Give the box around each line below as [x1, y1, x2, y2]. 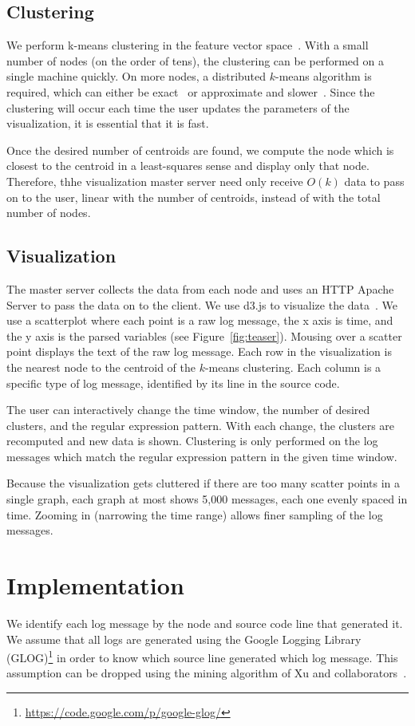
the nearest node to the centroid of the [6, 358, 196, 375]
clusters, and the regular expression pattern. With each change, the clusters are [6, 416, 395, 433]
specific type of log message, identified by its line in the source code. [6, 374, 340, 391]
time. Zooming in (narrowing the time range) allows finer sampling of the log [6, 506, 383, 523]
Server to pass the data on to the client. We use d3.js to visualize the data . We [6, 296, 398, 313]
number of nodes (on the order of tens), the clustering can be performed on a [6, 52, 384, 69]
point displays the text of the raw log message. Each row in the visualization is [6, 343, 392, 360]
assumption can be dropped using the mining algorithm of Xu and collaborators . [6, 665, 407, 681]
